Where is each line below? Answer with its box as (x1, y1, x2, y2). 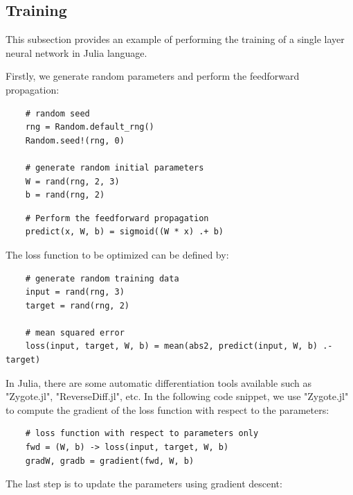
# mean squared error (25, 327, 125, 338)
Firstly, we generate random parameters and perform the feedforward (6, 69, 300, 83)
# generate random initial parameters (25, 162, 204, 173)
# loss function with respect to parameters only (25, 428, 259, 439)
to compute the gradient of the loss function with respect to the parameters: (6, 402, 329, 417)
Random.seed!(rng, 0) (25, 135, 125, 146)
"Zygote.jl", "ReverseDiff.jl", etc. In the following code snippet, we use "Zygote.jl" (6, 389, 349, 403)
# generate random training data (25, 273, 179, 284)
